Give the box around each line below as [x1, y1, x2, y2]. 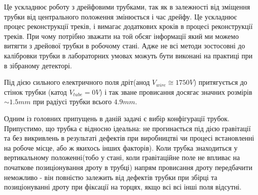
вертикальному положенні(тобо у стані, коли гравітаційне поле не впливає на [4, 152, 240, 163]
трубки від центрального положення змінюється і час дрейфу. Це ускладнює [4, 11, 237, 21]
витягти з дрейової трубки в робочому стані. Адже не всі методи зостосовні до [4, 40, 245, 51]
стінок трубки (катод [4, 86, 67, 97]
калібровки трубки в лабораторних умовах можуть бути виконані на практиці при [4, 50, 252, 60]
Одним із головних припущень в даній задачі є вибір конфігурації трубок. [4, 113, 229, 123]
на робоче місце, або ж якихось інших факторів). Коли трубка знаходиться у [4, 142, 237, 153]
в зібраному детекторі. [4, 60, 72, 70]
